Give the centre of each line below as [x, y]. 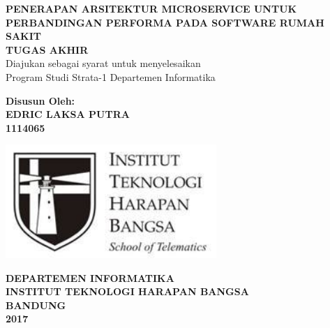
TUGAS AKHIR [47, 49]
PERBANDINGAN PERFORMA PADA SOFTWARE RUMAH [165, 22]
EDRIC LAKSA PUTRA [68, 114]
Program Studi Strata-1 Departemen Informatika [111, 76]
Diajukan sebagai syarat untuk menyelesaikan [103, 63]
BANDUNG [36, 305]
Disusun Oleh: [40, 100]
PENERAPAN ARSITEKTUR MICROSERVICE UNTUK [151, 8]
